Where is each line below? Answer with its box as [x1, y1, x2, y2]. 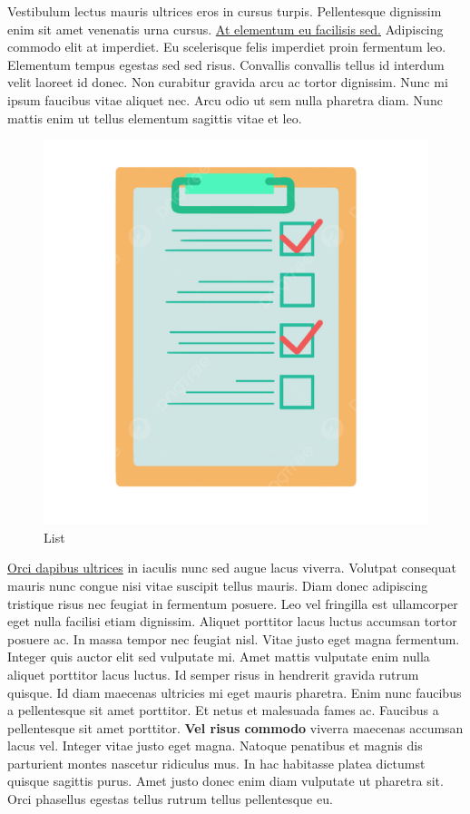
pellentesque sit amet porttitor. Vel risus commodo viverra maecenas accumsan [7, 718, 464, 737]
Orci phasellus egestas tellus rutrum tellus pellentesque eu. [7, 789, 333, 809]
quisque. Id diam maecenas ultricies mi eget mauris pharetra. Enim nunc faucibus [7, 682, 462, 701]
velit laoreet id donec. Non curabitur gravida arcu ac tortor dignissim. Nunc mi [7, 73, 448, 92]
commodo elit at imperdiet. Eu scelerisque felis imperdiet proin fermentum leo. [7, 37, 446, 56]
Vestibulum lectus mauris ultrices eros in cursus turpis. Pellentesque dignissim [7, 2, 442, 20]
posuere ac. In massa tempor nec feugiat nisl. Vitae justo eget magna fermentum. [7, 629, 460, 648]
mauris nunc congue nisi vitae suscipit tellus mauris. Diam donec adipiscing [7, 575, 428, 594]
